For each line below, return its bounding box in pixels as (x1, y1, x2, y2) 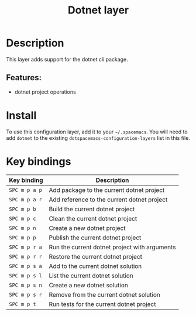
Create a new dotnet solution (49, 281, 129, 289)
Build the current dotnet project (49, 205, 135, 213)
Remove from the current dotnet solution (49, 290, 161, 298)
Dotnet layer (67, 4, 129, 17)
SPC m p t (9, 301, 36, 307)
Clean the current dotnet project (49, 214, 137, 222)
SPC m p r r (9, 253, 43, 260)
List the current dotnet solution (49, 272, 133, 280)
